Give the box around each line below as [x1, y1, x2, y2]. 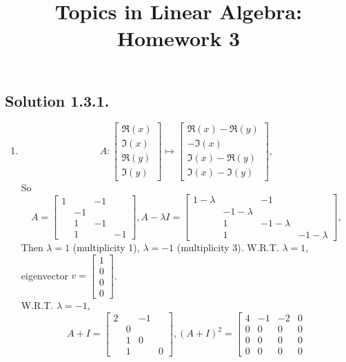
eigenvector [21, 268, 68, 282]
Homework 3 [116, 24, 241, 52]
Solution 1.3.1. [5, 89, 110, 111]
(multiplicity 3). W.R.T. [176, 240, 279, 255]
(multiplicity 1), [72, 240, 140, 255]
